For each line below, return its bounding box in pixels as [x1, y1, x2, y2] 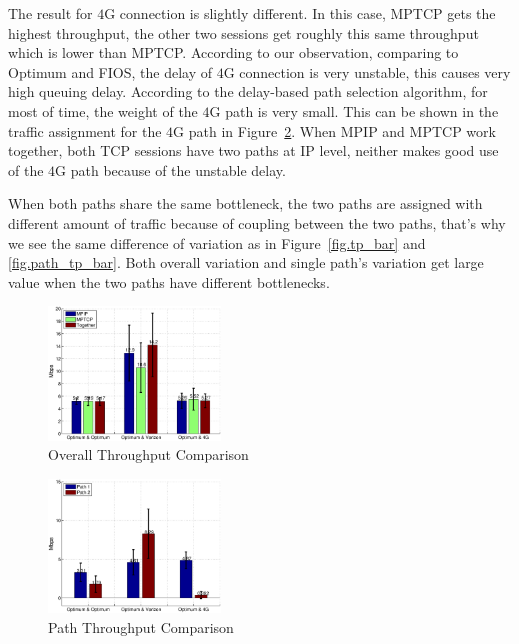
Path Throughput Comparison [48, 616, 234, 637]
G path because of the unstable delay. [55, 159, 286, 180]
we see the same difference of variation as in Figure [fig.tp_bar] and [8, 232, 426, 253]
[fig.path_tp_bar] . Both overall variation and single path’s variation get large [8, 252, 484, 273]
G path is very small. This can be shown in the [209, 100, 499, 121]
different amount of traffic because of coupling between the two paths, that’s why [8, 212, 506, 233]
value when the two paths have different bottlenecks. [8, 271, 330, 292]
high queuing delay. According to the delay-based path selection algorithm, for [8, 81, 488, 102]
